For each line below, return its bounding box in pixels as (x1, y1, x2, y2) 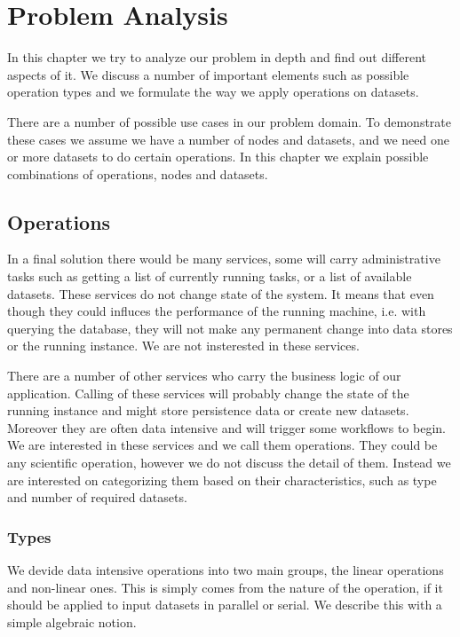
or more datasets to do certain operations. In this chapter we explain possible (7, 147, 429, 166)
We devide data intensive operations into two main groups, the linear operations (7, 561, 444, 579)
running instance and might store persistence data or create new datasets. (7, 401, 409, 420)
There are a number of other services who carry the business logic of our (7, 366, 401, 385)
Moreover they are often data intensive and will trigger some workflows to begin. (7, 418, 446, 436)
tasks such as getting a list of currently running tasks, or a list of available (7, 267, 412, 286)
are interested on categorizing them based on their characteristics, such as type (7, 470, 437, 489)
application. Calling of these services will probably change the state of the (7, 383, 409, 402)
